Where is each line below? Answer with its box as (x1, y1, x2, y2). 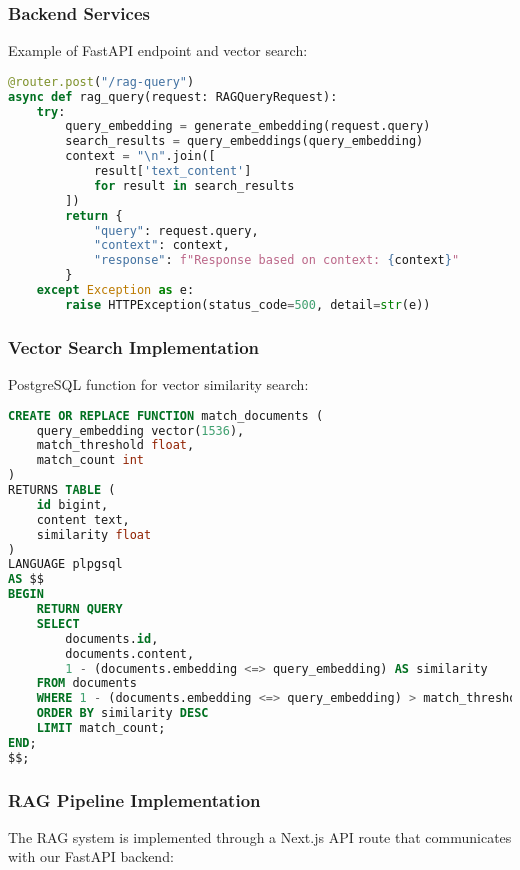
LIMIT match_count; (36, 721, 166, 735)
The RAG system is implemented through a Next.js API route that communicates (8, 826, 512, 847)
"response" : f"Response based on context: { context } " (93, 253, 460, 268)
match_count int (36, 453, 145, 468)
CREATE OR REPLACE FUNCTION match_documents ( (8, 408, 324, 423)
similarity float (36, 527, 152, 542)
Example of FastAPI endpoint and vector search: (8, 40, 308, 61)
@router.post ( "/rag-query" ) (8, 74, 195, 89)
